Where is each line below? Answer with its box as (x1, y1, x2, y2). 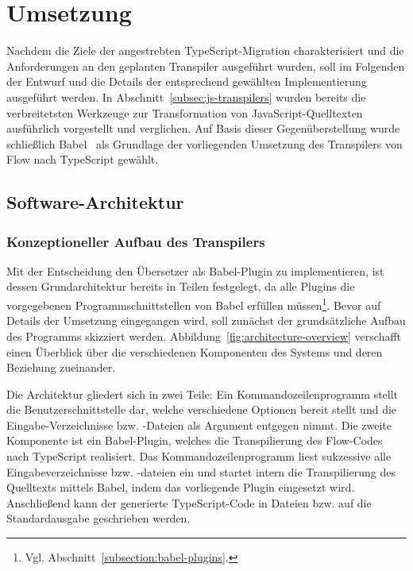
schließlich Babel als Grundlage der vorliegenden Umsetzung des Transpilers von (6, 135, 403, 152)
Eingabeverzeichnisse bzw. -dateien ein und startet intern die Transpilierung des (6, 463, 396, 480)
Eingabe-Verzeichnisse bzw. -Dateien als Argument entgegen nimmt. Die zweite (6, 416, 392, 433)
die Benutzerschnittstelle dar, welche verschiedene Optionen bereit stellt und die (6, 401, 397, 418)
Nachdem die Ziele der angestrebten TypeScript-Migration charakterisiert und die (6, 42, 404, 59)
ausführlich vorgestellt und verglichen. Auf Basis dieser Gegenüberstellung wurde (6, 120, 400, 137)
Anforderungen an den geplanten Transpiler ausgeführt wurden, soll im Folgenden (6, 57, 405, 74)
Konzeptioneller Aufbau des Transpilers (6, 231, 265, 251)
